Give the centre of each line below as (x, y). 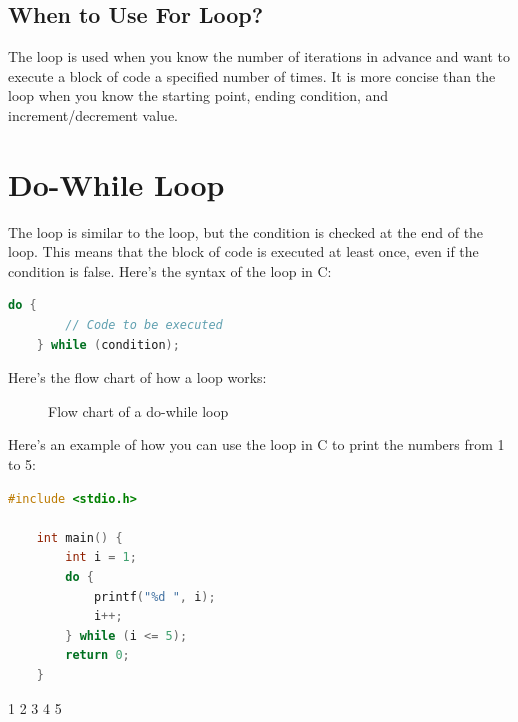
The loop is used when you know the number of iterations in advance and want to (259, 56)
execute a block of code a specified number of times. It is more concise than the (252, 75)
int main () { (79, 537)
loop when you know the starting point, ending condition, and (198, 95)
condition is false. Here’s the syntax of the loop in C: (170, 270)
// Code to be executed (144, 325)
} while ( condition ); (108, 344)
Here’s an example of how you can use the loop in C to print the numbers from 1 (256, 444)
